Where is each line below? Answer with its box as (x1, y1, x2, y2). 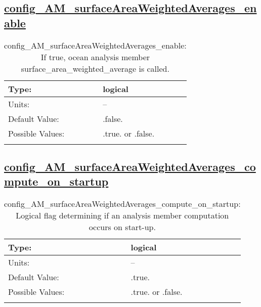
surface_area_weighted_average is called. (21, 62, 169, 74)
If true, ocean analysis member (40, 51, 150, 63)
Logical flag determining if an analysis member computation (16, 209, 229, 222)
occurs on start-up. (89, 221, 156, 233)
